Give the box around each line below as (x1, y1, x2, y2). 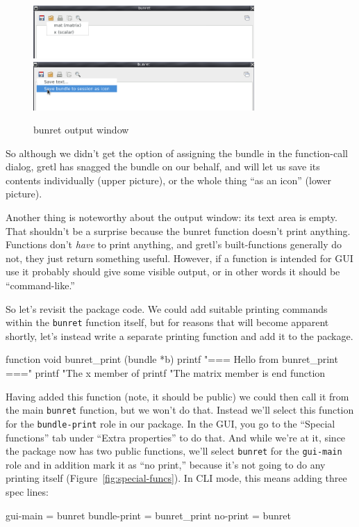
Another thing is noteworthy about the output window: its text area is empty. (6, 210, 337, 225)
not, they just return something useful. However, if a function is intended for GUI (6, 250, 353, 265)
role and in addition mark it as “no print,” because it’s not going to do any (6, 457, 326, 471)
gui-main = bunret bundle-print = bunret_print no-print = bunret (6, 508, 292, 522)
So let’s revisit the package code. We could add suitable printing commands (6, 301, 328, 316)
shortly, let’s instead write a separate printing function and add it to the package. (6, 328, 353, 343)
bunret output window (33, 122, 129, 137)
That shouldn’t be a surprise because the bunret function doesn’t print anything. (6, 223, 351, 238)
